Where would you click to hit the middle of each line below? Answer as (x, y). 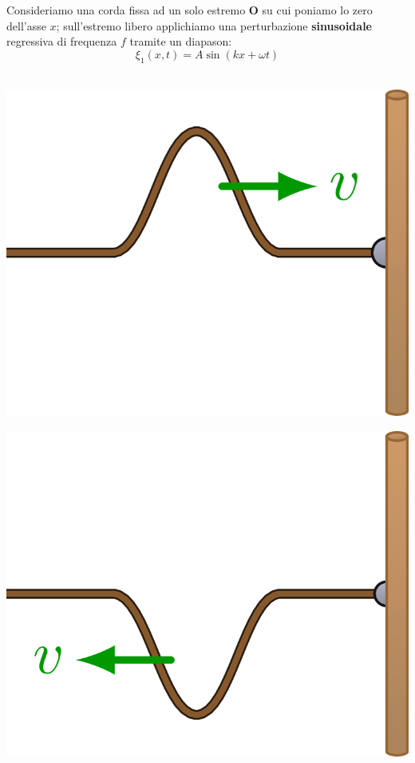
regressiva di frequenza (62, 41)
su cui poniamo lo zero (317, 10)
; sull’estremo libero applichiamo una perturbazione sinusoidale (214, 25)
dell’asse (26, 25)
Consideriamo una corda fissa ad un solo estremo (126, 10)
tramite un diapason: (181, 41)
